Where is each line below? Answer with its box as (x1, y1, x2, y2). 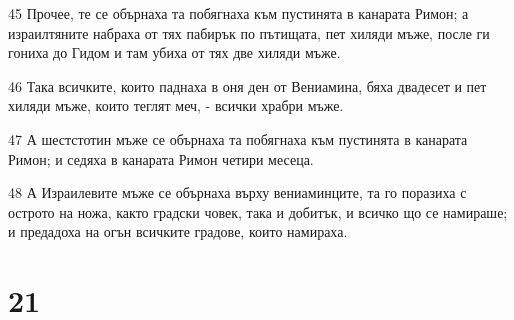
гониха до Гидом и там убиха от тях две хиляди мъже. (8, 42, 341, 63)
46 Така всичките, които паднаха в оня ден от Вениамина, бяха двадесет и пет (8, 75, 487, 96)
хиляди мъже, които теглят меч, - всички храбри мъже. (8, 95, 344, 116)
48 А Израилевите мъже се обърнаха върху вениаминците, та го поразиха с (8, 182, 467, 203)
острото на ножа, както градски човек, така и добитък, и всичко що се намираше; (8, 201, 508, 222)
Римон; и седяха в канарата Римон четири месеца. (8, 148, 314, 169)
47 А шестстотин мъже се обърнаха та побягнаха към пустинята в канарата (8, 128, 468, 149)
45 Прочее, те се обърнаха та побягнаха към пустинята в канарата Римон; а (8, 3, 469, 23)
